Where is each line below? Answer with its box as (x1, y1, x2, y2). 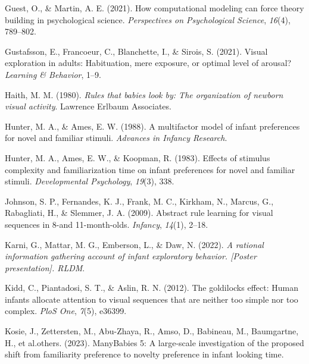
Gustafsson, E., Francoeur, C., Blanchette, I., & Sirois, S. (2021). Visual (5, 45, 268, 57)
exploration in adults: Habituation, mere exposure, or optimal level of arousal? (5, 57, 292, 69)
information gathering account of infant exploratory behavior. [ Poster (5, 250, 257, 262)
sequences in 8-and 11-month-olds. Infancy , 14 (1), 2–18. (5, 218, 208, 230)
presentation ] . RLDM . (5, 261, 85, 274)
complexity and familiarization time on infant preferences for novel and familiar (5, 163, 295, 175)
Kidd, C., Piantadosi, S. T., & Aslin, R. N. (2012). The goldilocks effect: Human (5, 281, 298, 294)
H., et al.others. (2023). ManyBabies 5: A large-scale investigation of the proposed (5, 336, 304, 349)
